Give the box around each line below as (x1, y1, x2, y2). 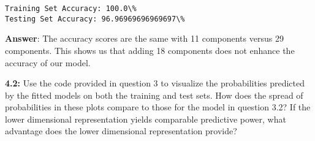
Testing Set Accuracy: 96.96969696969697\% (5, 14, 185, 23)
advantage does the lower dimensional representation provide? (5, 124, 237, 137)
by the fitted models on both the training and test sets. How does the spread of (5, 88, 303, 101)
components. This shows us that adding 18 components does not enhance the (5, 44, 295, 56)
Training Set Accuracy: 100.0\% (5, 4, 137, 13)
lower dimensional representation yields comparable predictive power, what (5, 112, 286, 125)
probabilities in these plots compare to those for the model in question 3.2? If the (5, 101, 311, 113)
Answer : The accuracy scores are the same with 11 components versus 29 (5, 32, 284, 45)
